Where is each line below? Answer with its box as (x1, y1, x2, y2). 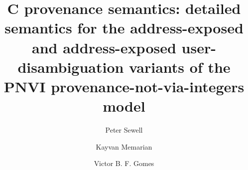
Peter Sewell (105, 125, 143, 135)
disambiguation (17, 56, 124, 77)
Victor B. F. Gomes (94, 158, 154, 169)
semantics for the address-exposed (4, 17, 244, 38)
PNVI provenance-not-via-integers (3, 76, 245, 96)
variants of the (129, 56, 231, 77)
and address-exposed (32, 37, 176, 57)
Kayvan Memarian (96, 141, 152, 152)
